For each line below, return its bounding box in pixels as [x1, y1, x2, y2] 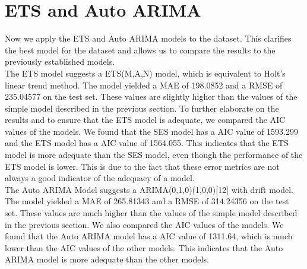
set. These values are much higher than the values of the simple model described [5, 207, 297, 219]
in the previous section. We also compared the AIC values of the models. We [5, 218, 284, 230]
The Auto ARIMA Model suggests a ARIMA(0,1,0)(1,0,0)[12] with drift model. [5, 183, 294, 195]
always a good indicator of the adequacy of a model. [5, 172, 195, 184]
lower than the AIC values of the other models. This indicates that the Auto [5, 241, 283, 254]
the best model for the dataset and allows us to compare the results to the [5, 43, 276, 56]
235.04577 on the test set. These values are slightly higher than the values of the [5, 90, 297, 103]
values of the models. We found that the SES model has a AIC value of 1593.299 [5, 125, 298, 137]
